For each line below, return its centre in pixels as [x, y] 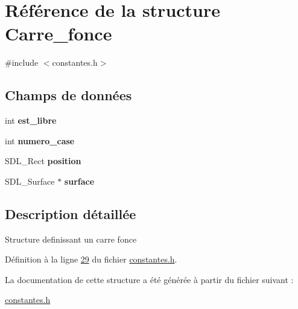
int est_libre [31, 120]
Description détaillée [71, 213]
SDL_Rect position [43, 161]
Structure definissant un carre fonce [71, 239]
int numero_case [40, 140]
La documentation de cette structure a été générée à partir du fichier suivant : [149, 279]
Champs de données [68, 95]
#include [22, 62]
